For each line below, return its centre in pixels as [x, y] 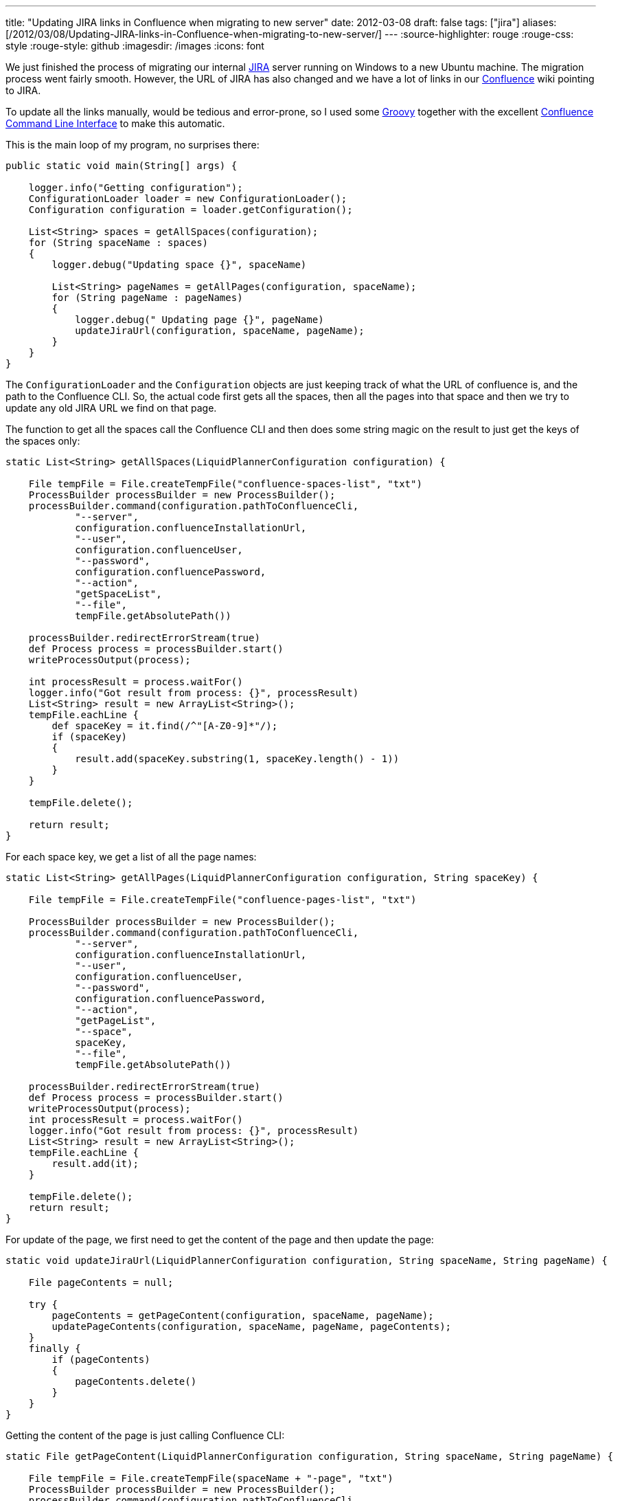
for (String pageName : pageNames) [147, 298]
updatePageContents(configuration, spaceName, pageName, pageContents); [252, 1326]
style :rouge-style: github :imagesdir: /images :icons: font [135, 46]
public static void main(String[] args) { [122, 166]
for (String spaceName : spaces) [118, 243]
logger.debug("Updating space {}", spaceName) [179, 265]
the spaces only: [43, 441]
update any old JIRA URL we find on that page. [111, 408]
